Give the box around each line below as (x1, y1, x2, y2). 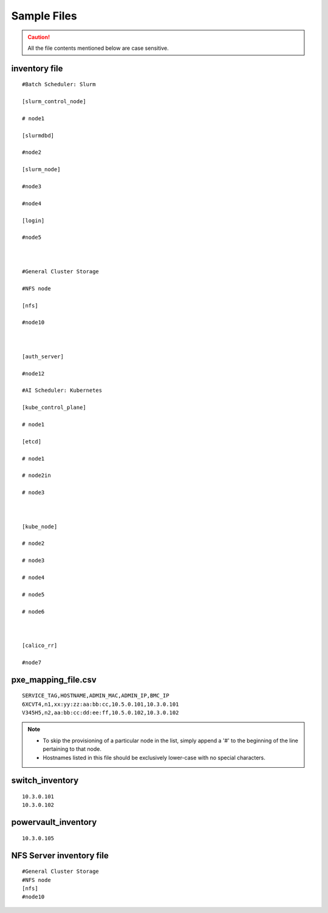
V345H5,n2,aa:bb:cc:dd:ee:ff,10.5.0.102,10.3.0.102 (22, 710, 179, 716)
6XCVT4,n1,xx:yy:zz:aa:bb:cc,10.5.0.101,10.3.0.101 (22, 700, 179, 708)
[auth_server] (22, 353, 64, 360)
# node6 (22, 608, 45, 615)
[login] (22, 217, 45, 224)
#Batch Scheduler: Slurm (22, 81, 96, 88)
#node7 (22, 659, 42, 666)
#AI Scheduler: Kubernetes (22, 387, 103, 394)
